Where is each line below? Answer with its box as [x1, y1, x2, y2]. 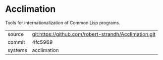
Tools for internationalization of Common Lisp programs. [5, 20, 120, 26]
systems [7, 47, 27, 54]
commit [7, 38, 25, 45]
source [7, 30, 24, 37]
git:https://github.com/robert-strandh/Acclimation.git [32, 30, 156, 37]
